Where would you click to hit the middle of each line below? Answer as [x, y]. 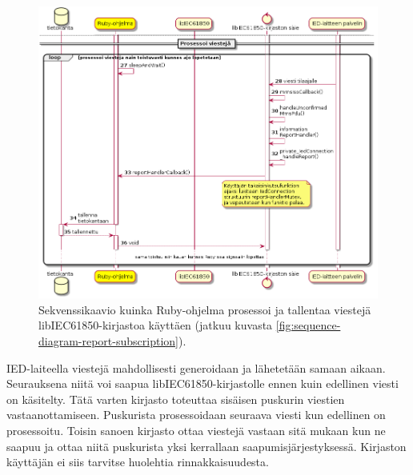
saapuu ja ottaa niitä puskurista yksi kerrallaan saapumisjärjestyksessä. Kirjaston [206, 446]
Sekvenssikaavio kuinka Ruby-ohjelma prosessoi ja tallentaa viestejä [205, 309]
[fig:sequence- [308, 325]
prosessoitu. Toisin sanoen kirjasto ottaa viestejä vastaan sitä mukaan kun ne [196, 430]
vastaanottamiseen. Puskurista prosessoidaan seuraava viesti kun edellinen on [196, 415]
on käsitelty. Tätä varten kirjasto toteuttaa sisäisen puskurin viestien [176, 399]
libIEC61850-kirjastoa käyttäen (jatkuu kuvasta [156, 325]
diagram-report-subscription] [108, 340]
